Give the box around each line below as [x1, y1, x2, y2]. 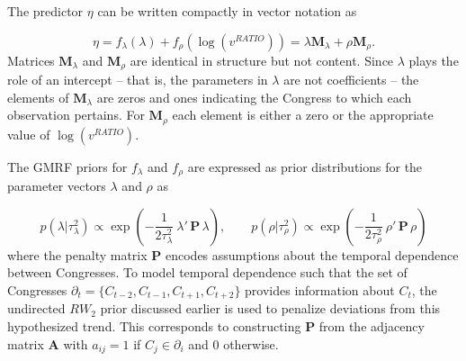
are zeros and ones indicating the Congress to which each [96, 87, 412, 106]
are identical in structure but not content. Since [130, 50, 394, 69]
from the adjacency [318, 316, 425, 335]
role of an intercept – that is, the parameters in [7, 70, 268, 89]
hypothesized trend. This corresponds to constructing [7, 316, 301, 335]
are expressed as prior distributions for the [187, 157, 423, 176]
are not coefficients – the [283, 70, 419, 89]
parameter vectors [7, 176, 106, 195]
